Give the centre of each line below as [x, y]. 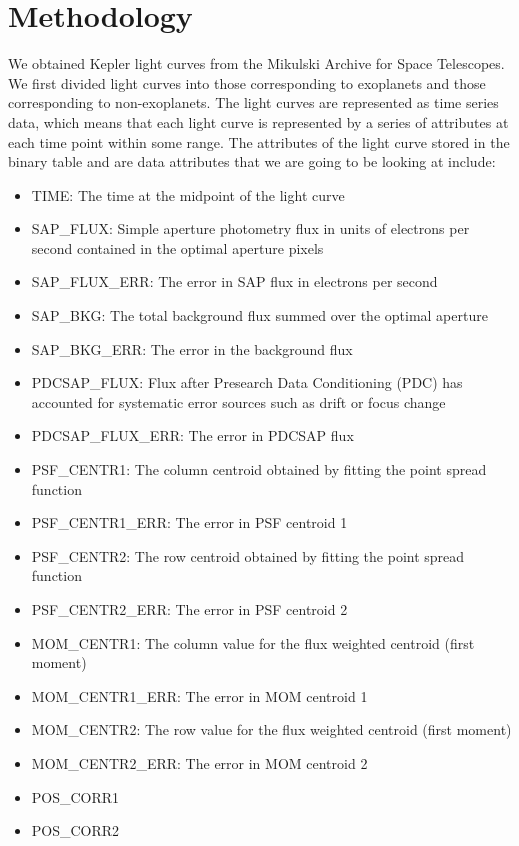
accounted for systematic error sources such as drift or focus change [238, 401]
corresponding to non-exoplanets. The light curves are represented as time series [253, 102]
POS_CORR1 [75, 796]
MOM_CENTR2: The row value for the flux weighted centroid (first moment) [271, 729]
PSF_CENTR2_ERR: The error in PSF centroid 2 [189, 609]
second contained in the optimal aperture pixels [177, 247]
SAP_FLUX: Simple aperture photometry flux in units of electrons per [250, 228]
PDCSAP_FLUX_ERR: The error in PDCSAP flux [192, 435]
